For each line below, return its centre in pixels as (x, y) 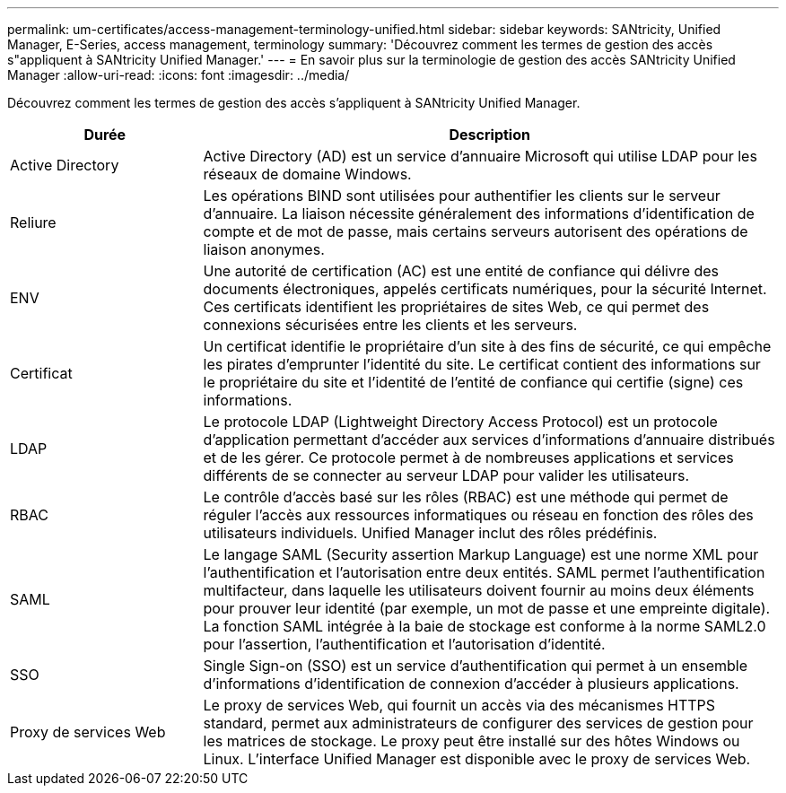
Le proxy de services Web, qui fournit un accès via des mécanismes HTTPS (459, 705)
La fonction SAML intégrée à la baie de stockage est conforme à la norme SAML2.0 (485, 626)
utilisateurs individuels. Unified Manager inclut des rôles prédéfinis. (430, 533)
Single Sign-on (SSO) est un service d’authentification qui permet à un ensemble (476, 666)
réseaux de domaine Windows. (307, 174)
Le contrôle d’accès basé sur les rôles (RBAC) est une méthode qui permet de (466, 497)
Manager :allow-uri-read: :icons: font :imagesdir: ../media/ (179, 75)
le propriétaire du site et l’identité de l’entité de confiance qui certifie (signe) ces (473, 382)
